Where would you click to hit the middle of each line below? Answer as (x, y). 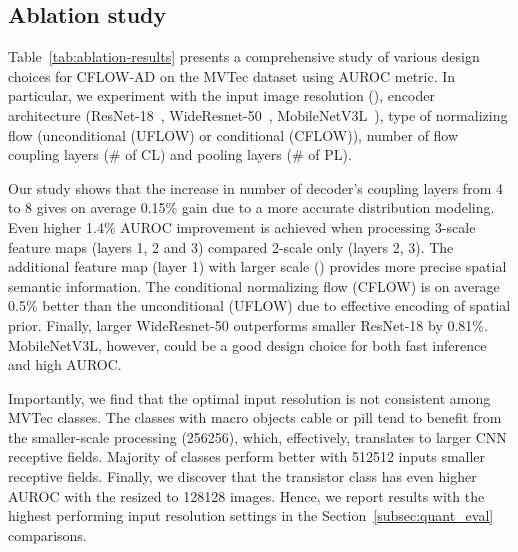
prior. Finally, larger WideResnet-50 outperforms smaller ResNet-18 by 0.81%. (248, 324)
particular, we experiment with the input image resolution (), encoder (221, 95)
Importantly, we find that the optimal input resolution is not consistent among (249, 397)
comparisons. (47, 534)
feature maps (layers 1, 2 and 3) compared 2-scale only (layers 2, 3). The (231, 246)
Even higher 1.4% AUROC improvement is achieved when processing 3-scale (242, 226)
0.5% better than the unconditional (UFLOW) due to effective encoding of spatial (259, 305)
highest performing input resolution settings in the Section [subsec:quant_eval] (251, 515)
